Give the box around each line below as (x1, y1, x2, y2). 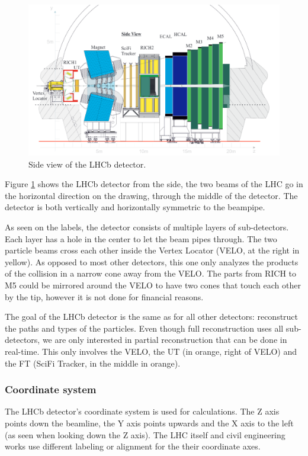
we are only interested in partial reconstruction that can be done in (42, 333, 287, 346)
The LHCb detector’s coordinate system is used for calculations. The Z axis (5, 405, 280, 418)
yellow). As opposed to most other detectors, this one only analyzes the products (5, 255, 299, 268)
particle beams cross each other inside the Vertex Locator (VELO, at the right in (5, 244, 300, 256)
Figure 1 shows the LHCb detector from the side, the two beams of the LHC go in (5, 178, 303, 190)
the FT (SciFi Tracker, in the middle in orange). (5, 357, 181, 369)
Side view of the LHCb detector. (28, 158, 146, 170)
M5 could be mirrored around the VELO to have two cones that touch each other (5, 279, 301, 291)
